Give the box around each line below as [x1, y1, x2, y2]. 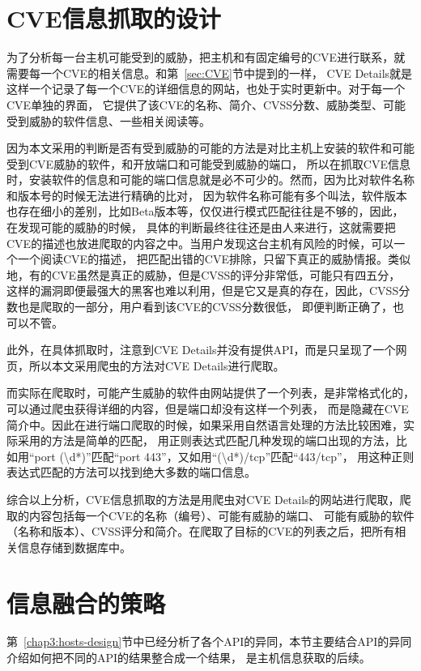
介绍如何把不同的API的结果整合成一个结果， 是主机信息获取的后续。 [6, 649, 371, 666]
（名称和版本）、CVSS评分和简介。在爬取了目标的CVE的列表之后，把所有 [6, 523, 395, 540]
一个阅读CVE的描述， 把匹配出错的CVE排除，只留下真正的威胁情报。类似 [17, 250, 410, 267]
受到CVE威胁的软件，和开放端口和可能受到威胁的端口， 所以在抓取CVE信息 [6, 155, 410, 172]
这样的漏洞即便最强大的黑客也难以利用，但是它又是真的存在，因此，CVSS [6, 282, 399, 299]
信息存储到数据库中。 [17, 538, 131, 555]
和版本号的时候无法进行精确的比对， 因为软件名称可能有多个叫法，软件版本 [6, 186, 407, 203]
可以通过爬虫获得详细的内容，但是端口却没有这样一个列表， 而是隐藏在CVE [6, 400, 409, 417]
